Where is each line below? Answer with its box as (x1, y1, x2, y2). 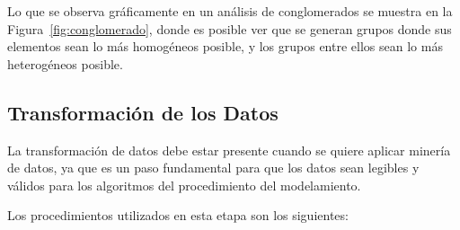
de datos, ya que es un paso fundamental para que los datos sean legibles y (7, 158, 420, 177)
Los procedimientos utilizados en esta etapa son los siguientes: (7, 206, 349, 225)
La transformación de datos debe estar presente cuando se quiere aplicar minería (7, 140, 451, 159)
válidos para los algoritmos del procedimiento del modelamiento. (7, 175, 361, 194)
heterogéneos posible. (7, 54, 123, 73)
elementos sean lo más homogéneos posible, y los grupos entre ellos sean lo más (7, 37, 443, 56)
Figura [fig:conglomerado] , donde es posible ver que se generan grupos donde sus (7, 19, 452, 38)
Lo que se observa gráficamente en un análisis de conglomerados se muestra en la (7, 2, 453, 20)
